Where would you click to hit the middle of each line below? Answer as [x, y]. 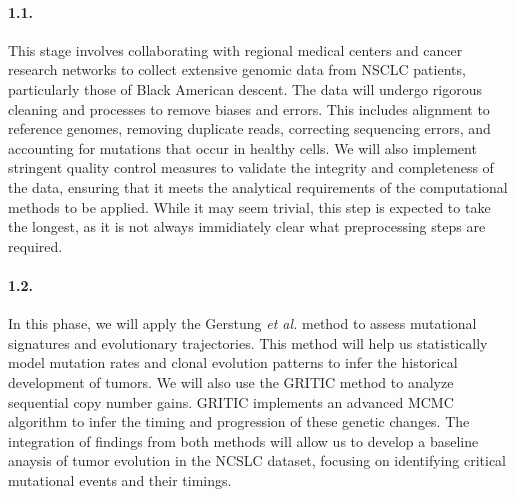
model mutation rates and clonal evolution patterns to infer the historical [233, 362]
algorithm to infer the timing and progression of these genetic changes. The [239, 421]
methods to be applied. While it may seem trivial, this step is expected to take [249, 206]
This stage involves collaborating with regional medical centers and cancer [235, 49]
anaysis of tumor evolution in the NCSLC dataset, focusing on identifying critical [257, 460]
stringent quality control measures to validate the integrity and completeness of [251, 167]
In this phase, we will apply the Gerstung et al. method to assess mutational [242, 323]
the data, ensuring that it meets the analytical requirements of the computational [258, 186]
